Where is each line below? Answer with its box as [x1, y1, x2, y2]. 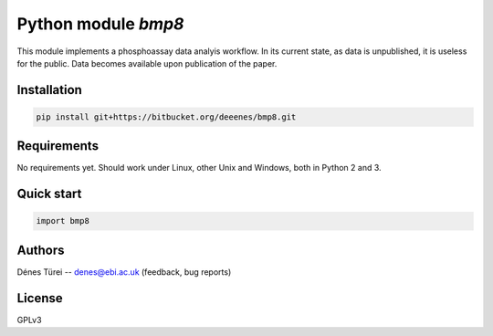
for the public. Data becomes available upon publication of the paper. [16, 58, 278, 68]
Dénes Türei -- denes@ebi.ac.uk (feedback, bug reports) [16, 266, 232, 278]
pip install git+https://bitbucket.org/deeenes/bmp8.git [36, 111, 297, 122]
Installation [16, 82, 82, 98]
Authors [16, 242, 65, 257]
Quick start [16, 186, 82, 202]
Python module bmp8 [16, 14, 184, 34]
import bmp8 [36, 215, 90, 226]
